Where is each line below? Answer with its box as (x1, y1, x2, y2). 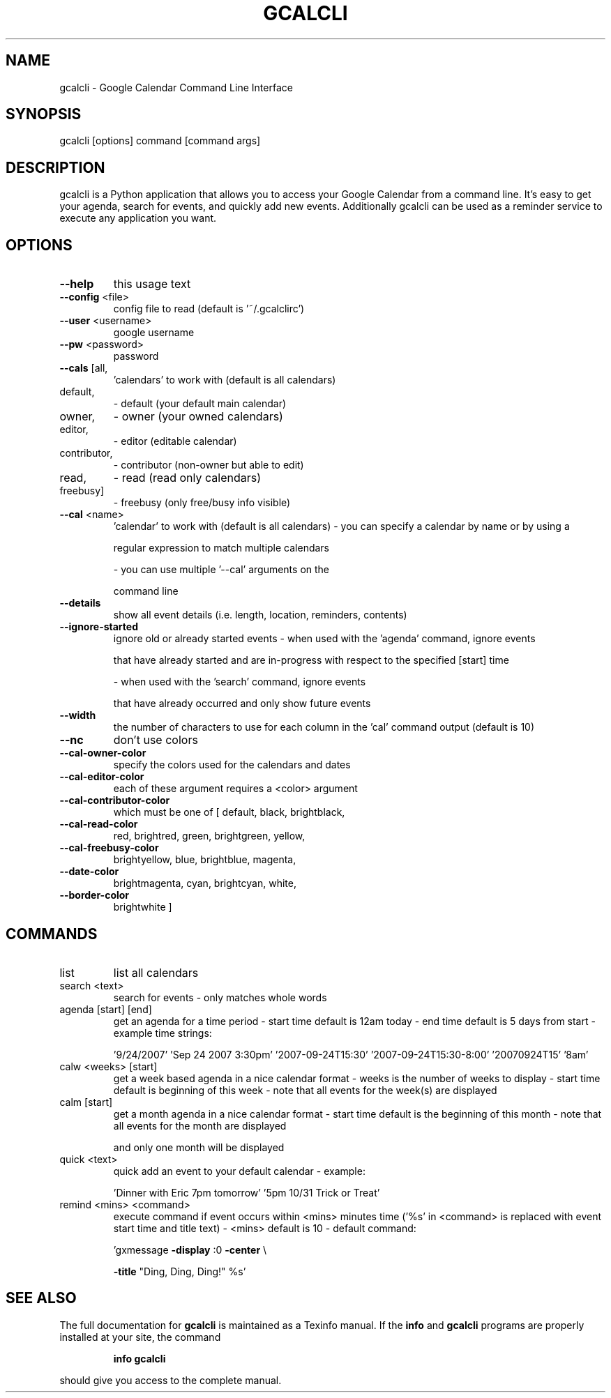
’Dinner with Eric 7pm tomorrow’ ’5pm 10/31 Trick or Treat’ (113, 1186, 380, 1199)
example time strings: (113, 1026, 212, 1039)
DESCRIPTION (6, 158, 105, 176)
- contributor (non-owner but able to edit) (113, 459, 304, 471)
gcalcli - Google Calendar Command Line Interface (59, 81, 293, 93)
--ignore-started (59, 621, 138, 633)
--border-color (59, 889, 130, 902)
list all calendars (113, 965, 199, 980)
